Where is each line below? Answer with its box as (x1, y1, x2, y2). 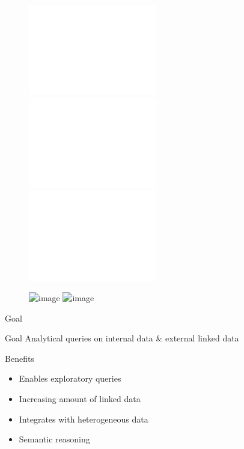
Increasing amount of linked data (19, 392, 141, 405)
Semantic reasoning (19, 433, 90, 445)
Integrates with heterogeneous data (19, 412, 148, 425)
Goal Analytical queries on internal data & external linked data (5, 332, 239, 344)
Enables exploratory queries (19, 372, 121, 385)
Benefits (5, 352, 34, 364)
